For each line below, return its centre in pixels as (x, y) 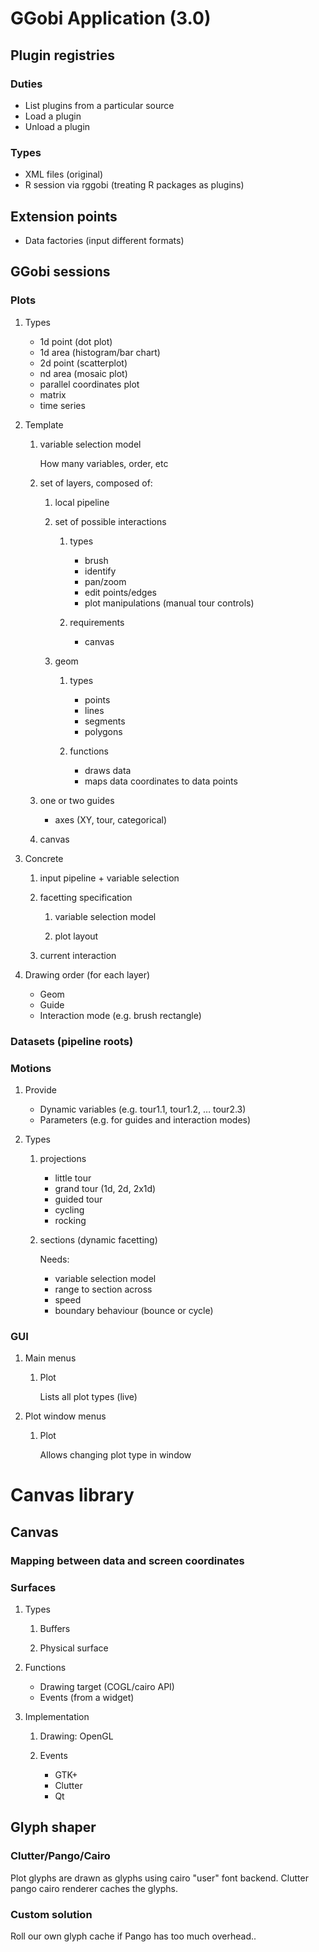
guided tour (78, 1199)
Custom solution (51, 1914)
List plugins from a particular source (99, 105)
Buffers (55, 1628)
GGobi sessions (60, 272)
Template (44, 424)
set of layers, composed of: (96, 483)
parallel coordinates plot (89, 384)
